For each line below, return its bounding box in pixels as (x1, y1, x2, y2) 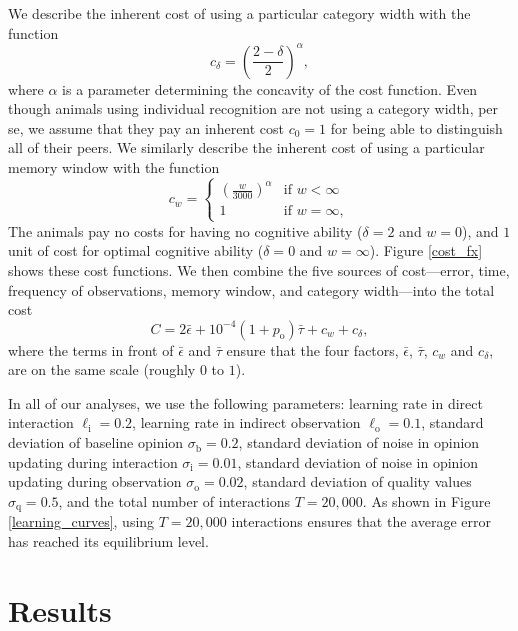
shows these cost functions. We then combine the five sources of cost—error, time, (8, 259, 510, 280)
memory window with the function (8, 157, 220, 178)
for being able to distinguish (330, 117, 503, 138)
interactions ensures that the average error (231, 511, 491, 532)
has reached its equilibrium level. (8, 530, 209, 551)
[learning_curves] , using (8, 511, 155, 532)
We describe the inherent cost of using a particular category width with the (8, 3, 471, 23)
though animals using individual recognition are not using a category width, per (8, 98, 499, 119)
